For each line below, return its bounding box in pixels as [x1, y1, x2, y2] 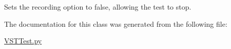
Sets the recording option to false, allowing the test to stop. [4, 2, 191, 12]
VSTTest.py [4, 35, 42, 46]
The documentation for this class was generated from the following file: [4, 18, 227, 29]
